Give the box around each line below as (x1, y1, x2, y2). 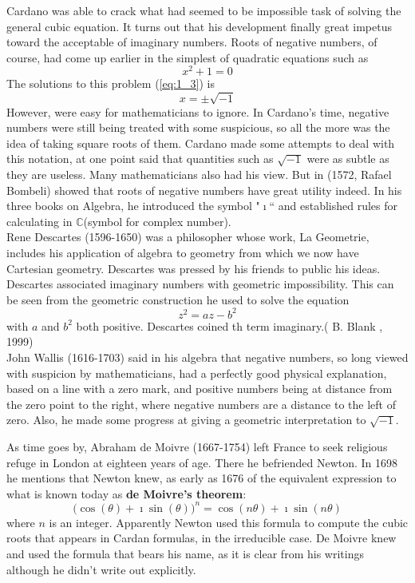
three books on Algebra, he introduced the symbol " (6, 197, 260, 214)
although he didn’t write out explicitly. (6, 561, 196, 577)
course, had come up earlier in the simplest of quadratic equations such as (6, 49, 369, 65)
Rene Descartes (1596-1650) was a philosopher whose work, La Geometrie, (6, 228, 370, 245)
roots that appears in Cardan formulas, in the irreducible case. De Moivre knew (6, 529, 397, 546)
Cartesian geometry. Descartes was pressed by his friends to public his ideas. (6, 260, 381, 276)
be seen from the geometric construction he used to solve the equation (6, 291, 350, 307)
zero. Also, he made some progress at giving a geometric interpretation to (6, 411, 366, 428)
